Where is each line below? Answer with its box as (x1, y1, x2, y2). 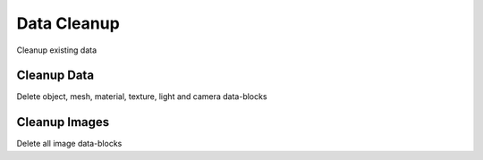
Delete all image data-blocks (16, 139, 123, 149)
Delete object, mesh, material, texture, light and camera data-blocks (16, 91, 267, 102)
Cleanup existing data (16, 45, 97, 55)
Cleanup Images (16, 114, 110, 130)
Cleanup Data (16, 68, 94, 83)
